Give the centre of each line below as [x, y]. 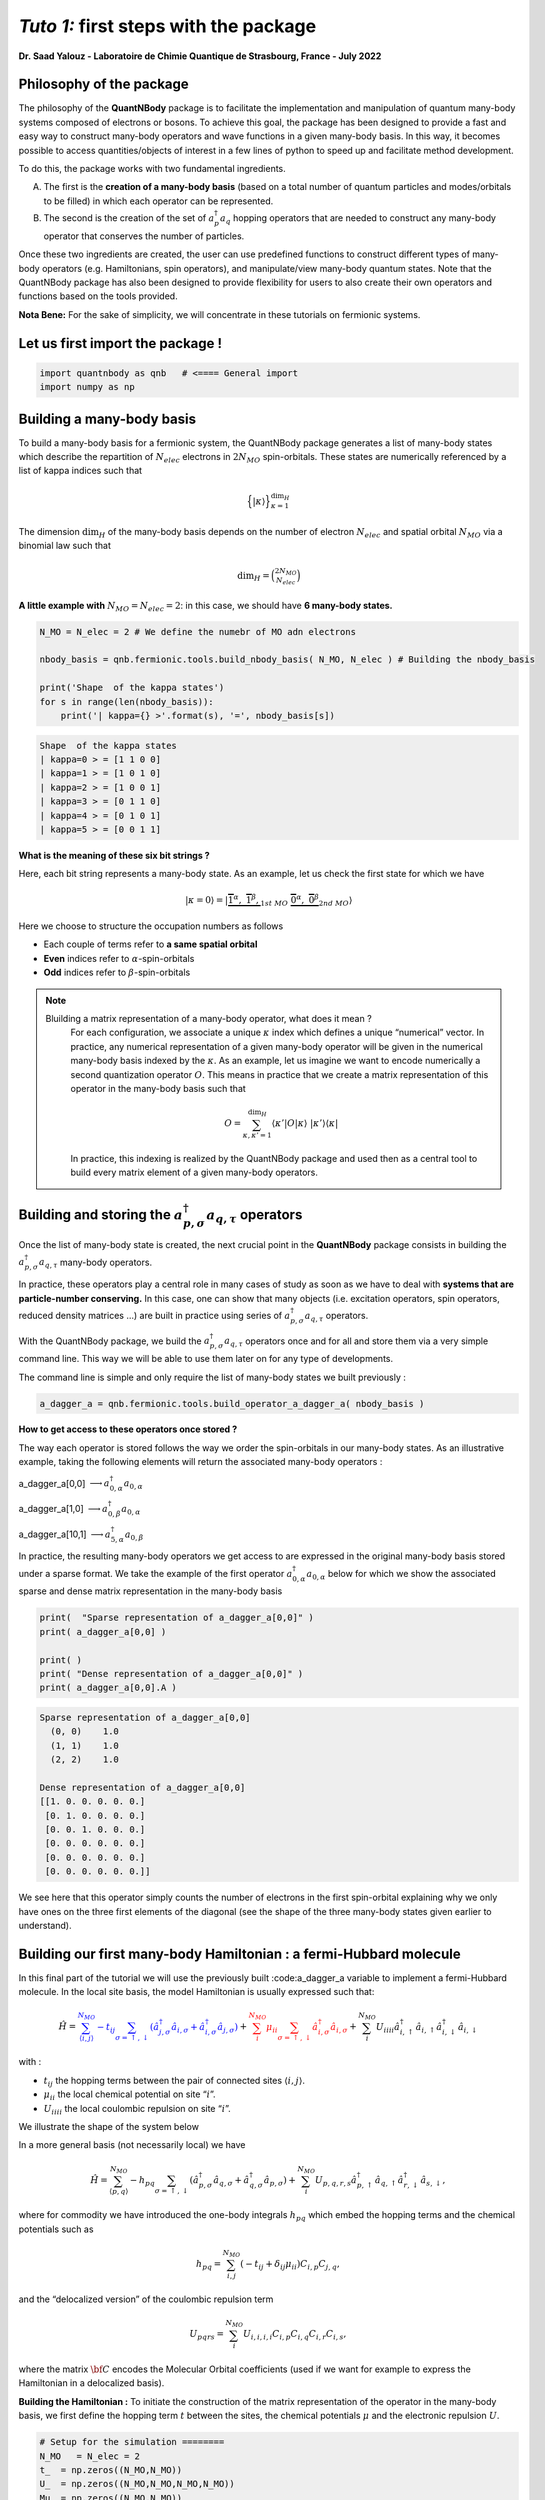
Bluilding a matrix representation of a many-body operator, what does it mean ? [208, 1019]
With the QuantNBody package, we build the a [114, 1341]
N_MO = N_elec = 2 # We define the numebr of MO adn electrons [198, 631]
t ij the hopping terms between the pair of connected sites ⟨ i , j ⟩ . [174, 2081]
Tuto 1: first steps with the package [167, 26]
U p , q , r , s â [335, 2181]
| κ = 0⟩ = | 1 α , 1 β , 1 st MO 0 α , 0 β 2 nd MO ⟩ [269, 900]
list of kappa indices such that [80, 471]
